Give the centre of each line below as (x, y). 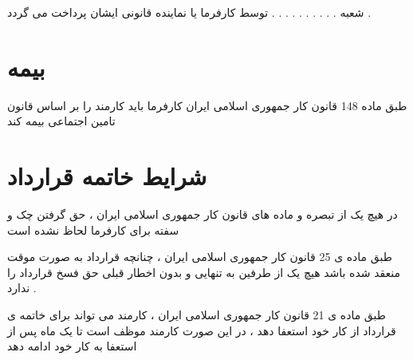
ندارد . (22, 288)
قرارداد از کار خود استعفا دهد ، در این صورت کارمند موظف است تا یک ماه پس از (202, 330)
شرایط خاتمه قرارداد (107, 176)
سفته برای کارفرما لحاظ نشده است (93, 229)
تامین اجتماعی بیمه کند (61, 121)
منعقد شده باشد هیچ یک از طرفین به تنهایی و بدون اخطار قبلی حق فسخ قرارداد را (204, 272)
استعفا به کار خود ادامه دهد (72, 346)
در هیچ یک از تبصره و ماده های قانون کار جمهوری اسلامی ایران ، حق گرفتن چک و (203, 214)
